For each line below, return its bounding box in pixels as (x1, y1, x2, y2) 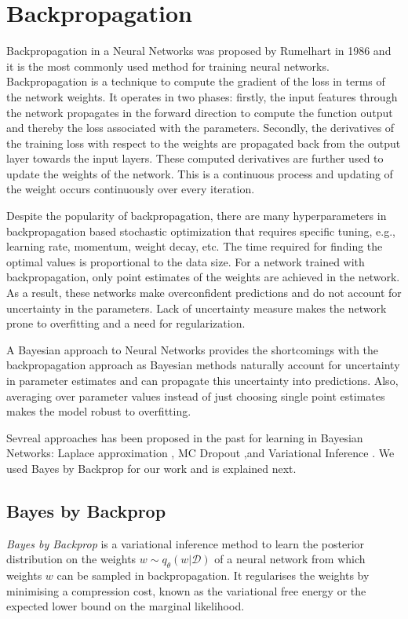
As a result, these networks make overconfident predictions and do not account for (6, 284, 402, 301)
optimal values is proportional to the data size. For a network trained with (6, 253, 365, 269)
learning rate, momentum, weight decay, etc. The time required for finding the (6, 238, 383, 255)
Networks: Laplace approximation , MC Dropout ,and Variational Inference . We (6, 445, 395, 461)
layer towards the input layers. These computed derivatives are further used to (6, 150, 384, 167)
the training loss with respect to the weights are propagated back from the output (6, 134, 401, 151)
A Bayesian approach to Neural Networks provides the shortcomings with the (6, 341, 379, 357)
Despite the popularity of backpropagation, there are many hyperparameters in (6, 207, 387, 224)
